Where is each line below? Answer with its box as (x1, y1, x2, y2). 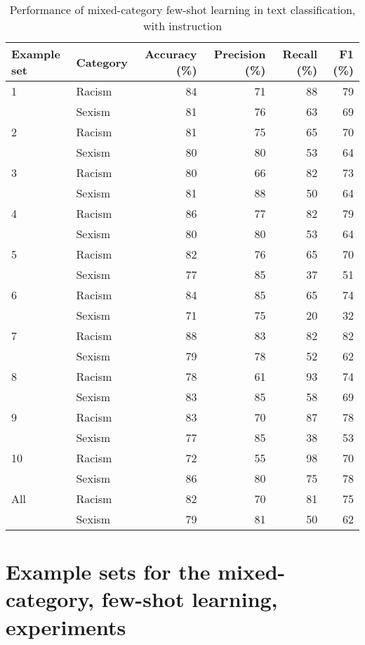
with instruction (142, 18, 223, 34)
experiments (6, 612, 126, 641)
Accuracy (145, 46, 197, 62)
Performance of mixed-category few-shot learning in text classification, (9, 1, 356, 18)
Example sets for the (6, 557, 211, 586)
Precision (213, 46, 266, 62)
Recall (282, 46, 318, 62)
